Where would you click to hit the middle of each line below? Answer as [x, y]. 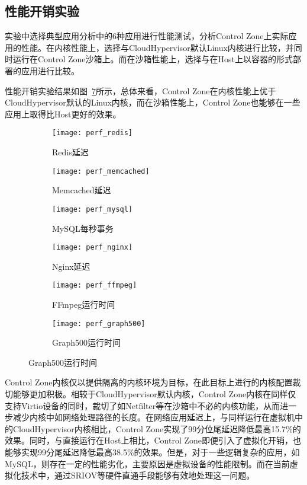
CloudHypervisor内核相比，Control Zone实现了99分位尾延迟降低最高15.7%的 [157, 428]
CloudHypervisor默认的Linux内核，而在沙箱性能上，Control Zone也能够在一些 [153, 102]
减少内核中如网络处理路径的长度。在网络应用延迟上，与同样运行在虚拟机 [153, 417]
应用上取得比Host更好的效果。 [63, 114]
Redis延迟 [70, 152]
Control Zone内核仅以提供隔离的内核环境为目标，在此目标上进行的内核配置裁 [153, 382]
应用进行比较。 [50, 70]
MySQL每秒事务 [83, 228]
